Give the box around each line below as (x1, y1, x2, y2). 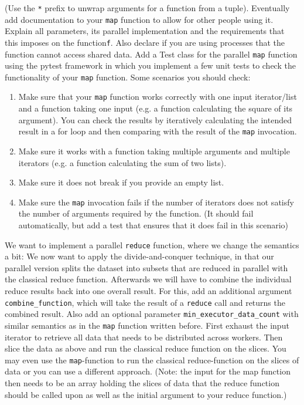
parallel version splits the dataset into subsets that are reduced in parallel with (5, 261, 288, 274)
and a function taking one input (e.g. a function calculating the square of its (18, 102, 293, 114)
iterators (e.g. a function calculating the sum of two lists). (18, 156, 227, 168)
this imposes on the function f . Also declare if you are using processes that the (5, 36, 285, 48)
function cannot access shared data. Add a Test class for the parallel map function (5, 48, 298, 60)
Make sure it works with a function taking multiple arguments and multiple (18, 144, 290, 157)
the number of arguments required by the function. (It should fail (18, 207, 254, 220)
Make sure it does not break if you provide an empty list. (18, 176, 224, 188)
